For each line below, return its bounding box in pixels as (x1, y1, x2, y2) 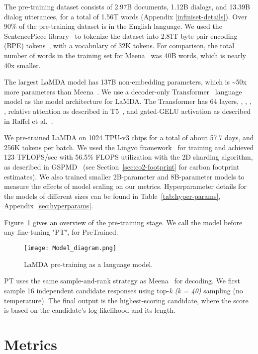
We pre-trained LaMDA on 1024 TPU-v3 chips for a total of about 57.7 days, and (4, 132, 254, 143)
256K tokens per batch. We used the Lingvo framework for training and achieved (4, 142, 254, 152)
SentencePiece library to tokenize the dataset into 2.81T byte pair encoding (4, 30, 238, 41)
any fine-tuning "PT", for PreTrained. (4, 227, 118, 237)
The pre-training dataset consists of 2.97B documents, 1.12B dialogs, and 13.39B (4, 1, 250, 11)
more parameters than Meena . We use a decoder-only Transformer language (4, 86, 242, 96)
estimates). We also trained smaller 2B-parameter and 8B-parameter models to (4, 171, 245, 181)
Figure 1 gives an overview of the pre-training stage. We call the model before (4, 217, 243, 227)
